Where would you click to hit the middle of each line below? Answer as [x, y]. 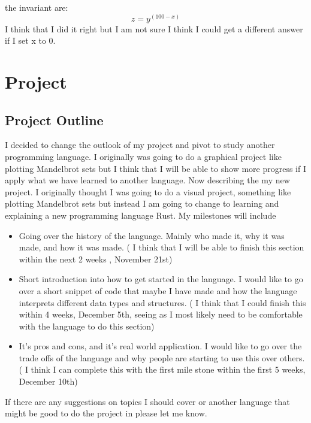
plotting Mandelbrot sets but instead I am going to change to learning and [142, 203]
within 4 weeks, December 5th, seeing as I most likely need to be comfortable [161, 314]
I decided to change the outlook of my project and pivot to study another [140, 145]
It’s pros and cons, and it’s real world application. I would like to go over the [160, 346]
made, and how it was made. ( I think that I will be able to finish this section [161, 247]
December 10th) [48, 381]
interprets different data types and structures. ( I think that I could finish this [162, 302]
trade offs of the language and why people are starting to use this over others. [162, 357]
